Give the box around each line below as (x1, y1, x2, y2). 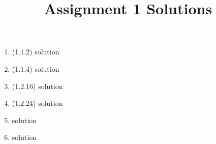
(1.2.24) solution (12, 98, 63, 108)
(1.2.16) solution (12, 80, 63, 91)
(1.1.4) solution (12, 63, 59, 74)
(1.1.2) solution (12, 46, 59, 57)
